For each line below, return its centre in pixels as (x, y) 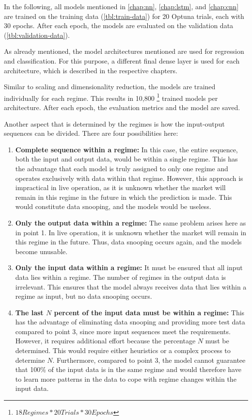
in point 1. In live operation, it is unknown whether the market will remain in (131, 232)
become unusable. (41, 251)
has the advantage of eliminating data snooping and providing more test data (130, 322)
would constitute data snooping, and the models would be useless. (113, 206)
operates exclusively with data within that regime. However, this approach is (129, 178)
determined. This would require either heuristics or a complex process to (123, 350)
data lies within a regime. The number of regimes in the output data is (121, 277)
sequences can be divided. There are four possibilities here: (91, 133)
